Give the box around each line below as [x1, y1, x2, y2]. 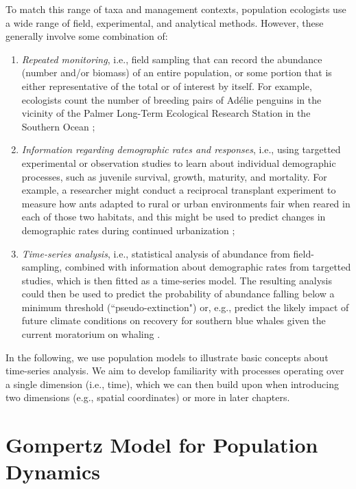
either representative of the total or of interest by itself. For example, [21, 78, 312, 93]
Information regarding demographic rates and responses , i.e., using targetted [21, 142, 341, 157]
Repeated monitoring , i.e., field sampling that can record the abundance [21, 52, 322, 66]
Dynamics [5, 457, 101, 486]
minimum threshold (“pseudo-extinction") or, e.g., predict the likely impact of [21, 299, 349, 314]
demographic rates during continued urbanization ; [21, 223, 235, 237]
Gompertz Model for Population [5, 431, 318, 459]
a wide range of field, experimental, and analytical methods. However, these [5, 15, 324, 30]
